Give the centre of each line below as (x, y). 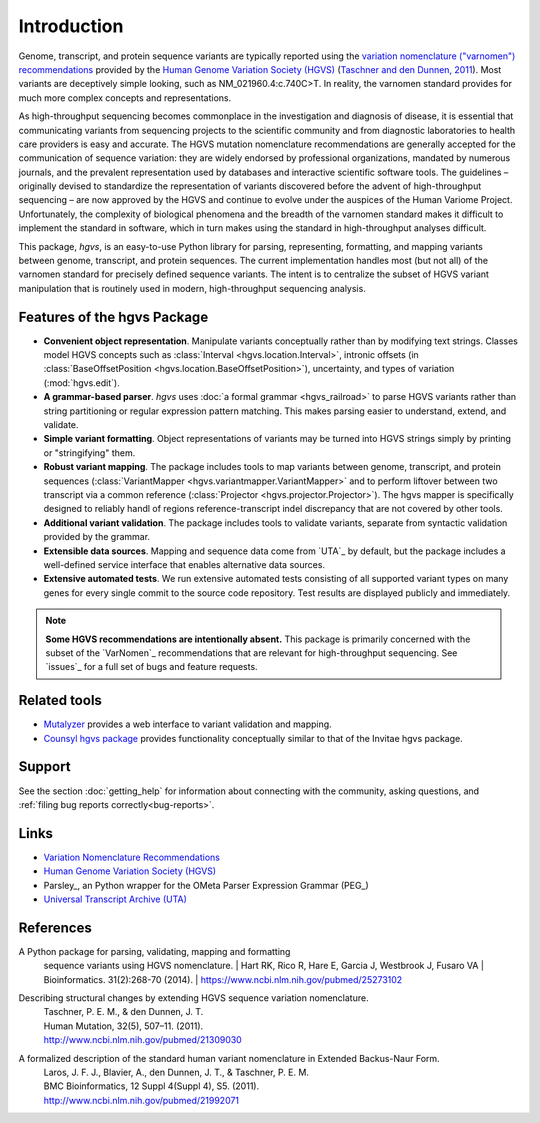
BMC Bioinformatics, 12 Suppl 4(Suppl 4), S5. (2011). (151, 1086)
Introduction (71, 26)
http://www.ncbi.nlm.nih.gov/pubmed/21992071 (141, 1100)
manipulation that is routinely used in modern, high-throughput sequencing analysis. (192, 288)
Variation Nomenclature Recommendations (131, 857)
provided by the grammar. (96, 537)
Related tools (60, 700)
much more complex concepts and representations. (125, 97)
